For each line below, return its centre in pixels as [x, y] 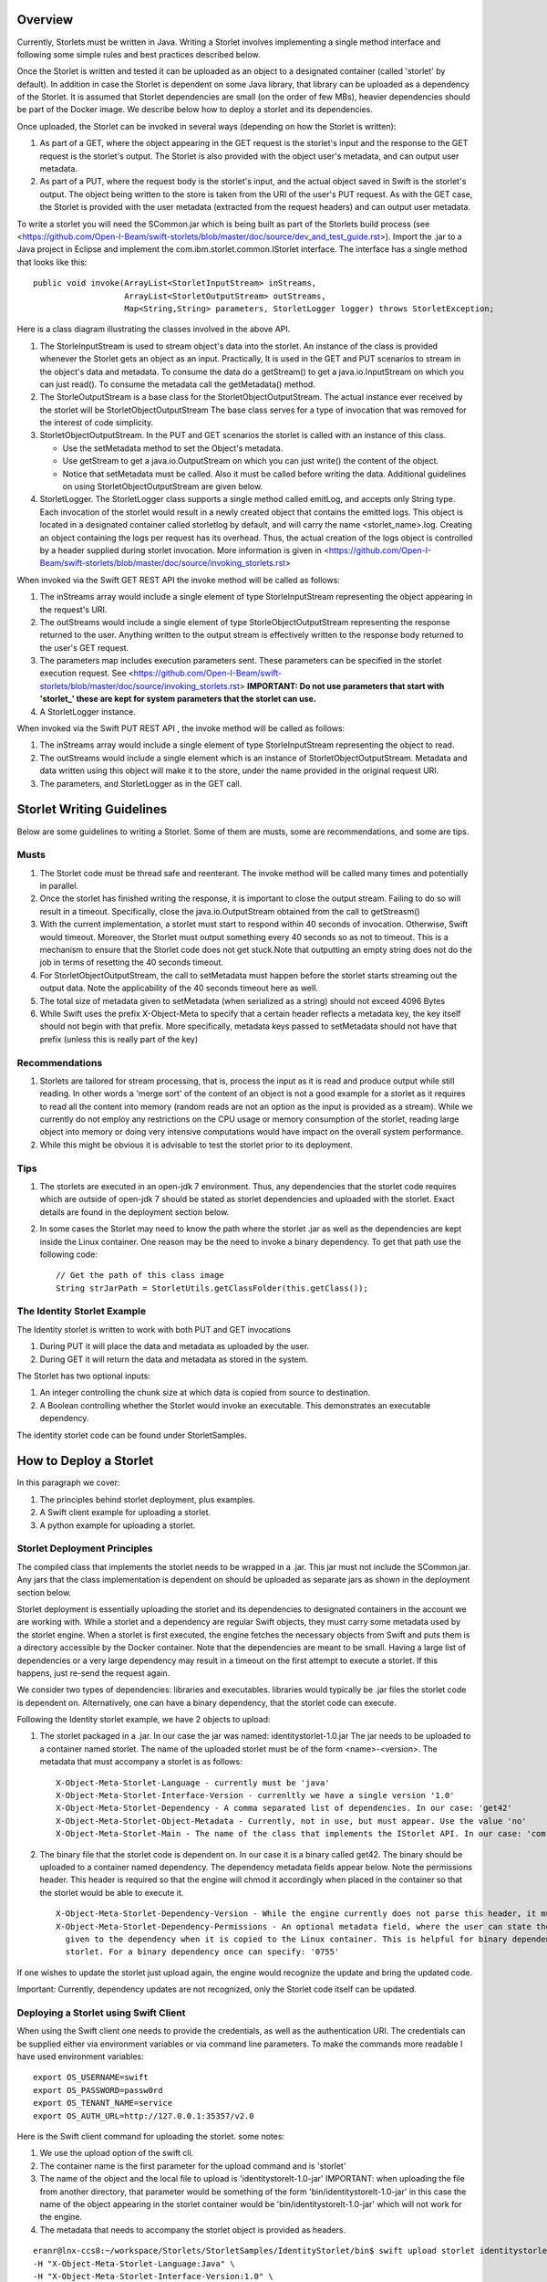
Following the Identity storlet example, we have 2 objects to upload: [144, 1720]
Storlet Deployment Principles [85, 1549]
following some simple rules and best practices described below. [139, 54]
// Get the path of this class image [140, 1275]
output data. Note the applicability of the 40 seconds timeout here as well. [179, 988]
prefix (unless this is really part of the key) [119, 1039]
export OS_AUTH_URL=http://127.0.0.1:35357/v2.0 [144, 2116]
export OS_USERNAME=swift [91, 2078]
